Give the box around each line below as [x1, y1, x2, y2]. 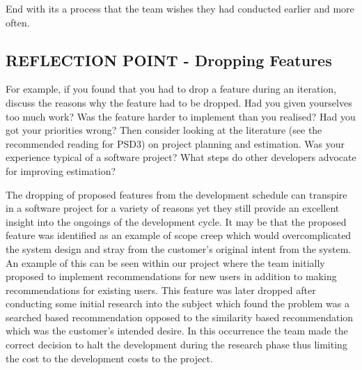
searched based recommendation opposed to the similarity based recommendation [6, 309, 354, 324]
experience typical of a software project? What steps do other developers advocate [6, 150, 356, 164]
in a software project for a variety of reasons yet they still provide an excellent [6, 201, 340, 215]
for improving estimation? [6, 163, 116, 178]
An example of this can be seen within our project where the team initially [6, 255, 325, 270]
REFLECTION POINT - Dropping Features [6, 49, 332, 70]
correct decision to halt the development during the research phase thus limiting [6, 337, 347, 352]
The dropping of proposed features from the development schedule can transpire [6, 187, 347, 201]
